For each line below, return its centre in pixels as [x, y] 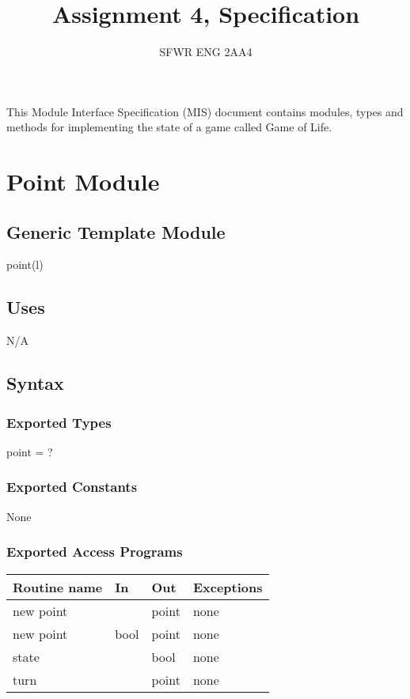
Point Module [83, 181]
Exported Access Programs [95, 552]
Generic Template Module [116, 231]
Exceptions [228, 587]
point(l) [25, 264]
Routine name [58, 587]
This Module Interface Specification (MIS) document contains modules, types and [205, 111]
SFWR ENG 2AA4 [206, 52]
